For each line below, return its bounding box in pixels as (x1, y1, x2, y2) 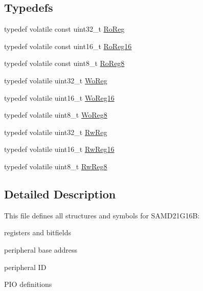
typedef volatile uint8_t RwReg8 (4, 161, 107, 171)
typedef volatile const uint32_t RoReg (4, 24, 125, 34)
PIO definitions (4, 279, 52, 289)
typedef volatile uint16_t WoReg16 (4, 92, 115, 103)
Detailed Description (4, 186, 116, 202)
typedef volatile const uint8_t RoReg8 (4, 58, 125, 69)
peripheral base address (4, 244, 78, 255)
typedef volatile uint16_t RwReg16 (4, 144, 115, 154)
